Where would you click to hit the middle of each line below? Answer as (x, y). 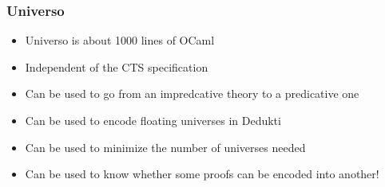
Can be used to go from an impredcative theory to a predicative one (192, 93)
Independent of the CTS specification (117, 66)
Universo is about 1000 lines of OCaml (120, 40)
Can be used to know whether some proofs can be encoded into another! (202, 174)
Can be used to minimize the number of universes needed (165, 147)
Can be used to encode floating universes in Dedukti (153, 120)
